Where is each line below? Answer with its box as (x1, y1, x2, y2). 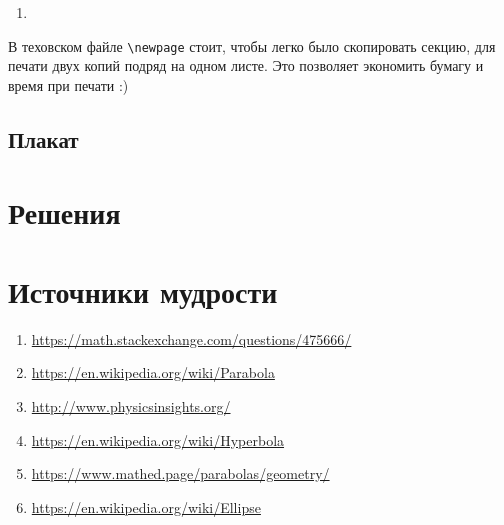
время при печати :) (8, 74, 129, 95)
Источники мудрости (8, 270, 278, 311)
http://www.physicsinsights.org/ (31, 395, 231, 416)
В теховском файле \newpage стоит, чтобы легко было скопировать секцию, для (8, 35, 496, 56)
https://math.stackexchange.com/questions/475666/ (31, 328, 352, 349)
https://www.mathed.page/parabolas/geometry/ (31, 463, 330, 484)
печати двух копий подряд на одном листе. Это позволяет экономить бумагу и (8, 55, 484, 76)
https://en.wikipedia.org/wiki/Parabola (31, 362, 275, 383)
